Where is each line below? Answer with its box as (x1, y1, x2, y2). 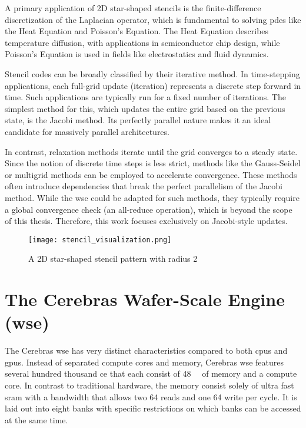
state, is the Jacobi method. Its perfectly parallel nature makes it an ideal (5, 114, 271, 126)
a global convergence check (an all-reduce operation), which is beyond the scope (5, 203, 292, 215)
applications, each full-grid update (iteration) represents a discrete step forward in (5, 79, 301, 91)
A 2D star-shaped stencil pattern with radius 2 (28, 252, 198, 265)
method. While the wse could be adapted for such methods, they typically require (5, 191, 300, 203)
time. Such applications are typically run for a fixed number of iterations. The (5, 91, 286, 103)
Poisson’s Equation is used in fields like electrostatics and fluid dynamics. (5, 48, 269, 60)
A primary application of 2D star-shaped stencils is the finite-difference (5, 2, 261, 14)
